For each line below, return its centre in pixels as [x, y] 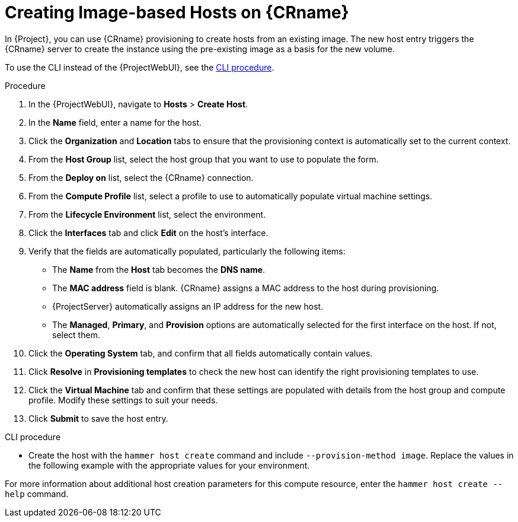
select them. [76, 335]
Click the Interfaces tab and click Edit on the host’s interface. [148, 233]
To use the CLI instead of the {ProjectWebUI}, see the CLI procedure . [140, 67]
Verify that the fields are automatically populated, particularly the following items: [187, 251]
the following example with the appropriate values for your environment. [169, 465]
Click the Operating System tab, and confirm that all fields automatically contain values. [201, 353]
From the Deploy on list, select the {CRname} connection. [141, 177]
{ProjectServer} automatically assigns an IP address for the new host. [188, 306]
